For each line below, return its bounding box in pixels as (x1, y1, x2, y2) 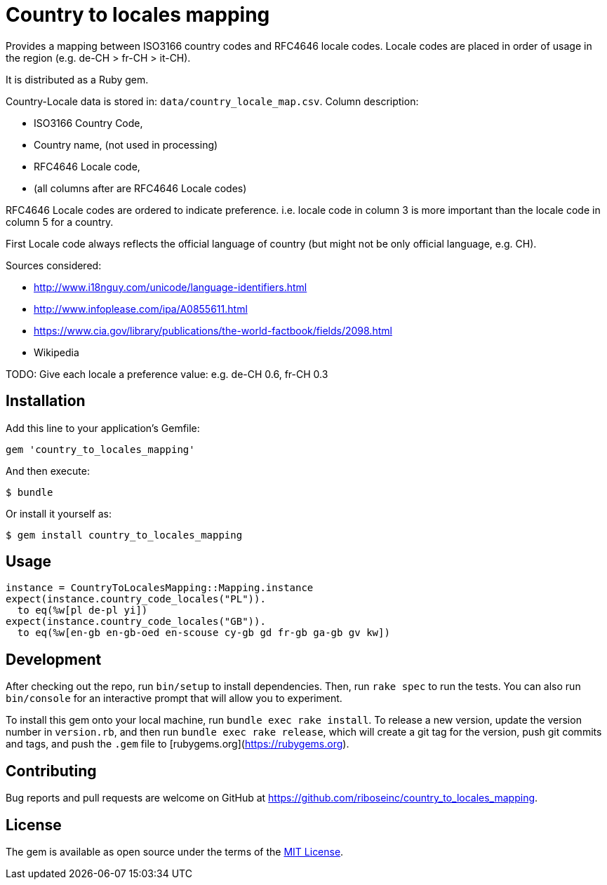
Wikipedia (34, 346, 79, 358)
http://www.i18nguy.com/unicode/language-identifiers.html (34, 281, 307, 293)
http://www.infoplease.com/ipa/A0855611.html (34, 302, 248, 315)
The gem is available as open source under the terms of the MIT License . (6, 845, 344, 858)
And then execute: (6, 464, 90, 477)
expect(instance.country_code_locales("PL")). (6, 593, 266, 605)
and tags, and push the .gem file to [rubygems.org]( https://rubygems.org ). (6, 738, 349, 750)
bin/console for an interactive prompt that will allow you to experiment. (6, 692, 342, 705)
